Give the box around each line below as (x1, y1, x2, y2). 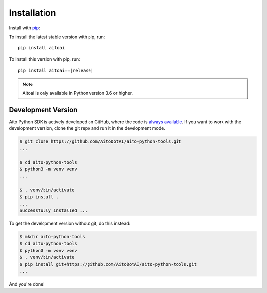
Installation (9, 7, 56, 18)
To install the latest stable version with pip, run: (9, 34, 105, 40)
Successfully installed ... (19, 208, 88, 213)
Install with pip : (9, 25, 40, 31)
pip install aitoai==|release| (18, 68, 94, 74)
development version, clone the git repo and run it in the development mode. (9, 126, 166, 131)
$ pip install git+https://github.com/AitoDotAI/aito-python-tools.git (19, 261, 197, 267)
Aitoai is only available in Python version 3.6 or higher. (22, 90, 133, 96)
